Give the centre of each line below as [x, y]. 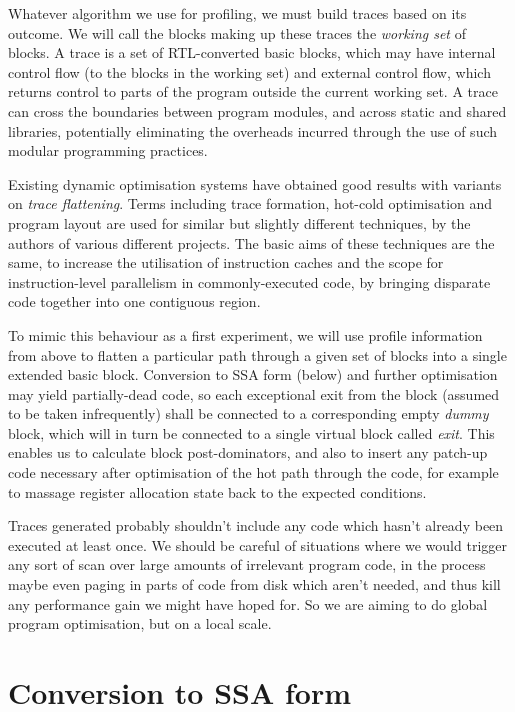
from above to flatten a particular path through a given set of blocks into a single [257, 354]
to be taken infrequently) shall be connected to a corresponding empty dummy [248, 413]
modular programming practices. [108, 150]
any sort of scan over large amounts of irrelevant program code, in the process [247, 564]
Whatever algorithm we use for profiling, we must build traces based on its [237, 13]
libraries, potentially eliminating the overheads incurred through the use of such [253, 130]
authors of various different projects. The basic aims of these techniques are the [251, 242]
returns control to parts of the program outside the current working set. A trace [253, 91]
